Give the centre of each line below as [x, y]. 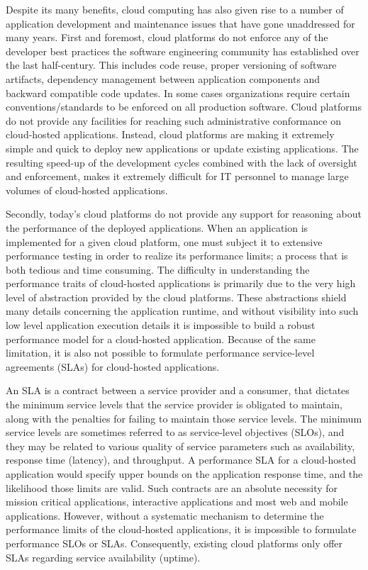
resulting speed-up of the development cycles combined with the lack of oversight [182, 162]
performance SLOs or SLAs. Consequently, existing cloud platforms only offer [174, 543]
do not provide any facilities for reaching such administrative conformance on [173, 120]
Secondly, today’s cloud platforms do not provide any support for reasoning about [184, 214]
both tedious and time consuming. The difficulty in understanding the [158, 269]
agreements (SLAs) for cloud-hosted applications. [113, 366]
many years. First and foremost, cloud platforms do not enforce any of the [167, 37]
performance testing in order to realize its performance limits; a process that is [177, 256]
